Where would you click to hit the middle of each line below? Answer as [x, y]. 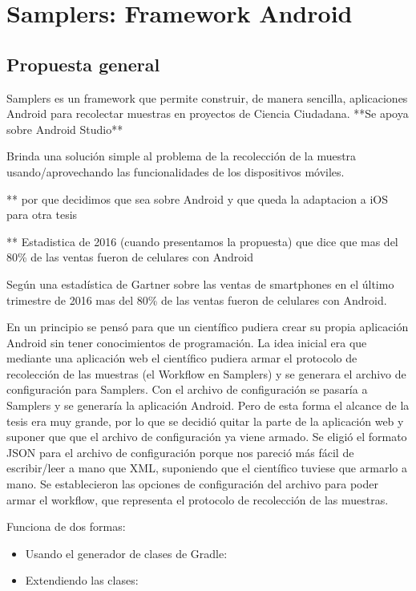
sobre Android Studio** [65, 129]
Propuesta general [83, 64]
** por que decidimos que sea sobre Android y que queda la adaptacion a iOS [197, 198]
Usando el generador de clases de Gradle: [126, 553]
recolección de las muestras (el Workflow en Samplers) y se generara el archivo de [206, 373]
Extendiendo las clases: [82, 580]
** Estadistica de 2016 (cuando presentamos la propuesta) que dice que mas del [202, 241]
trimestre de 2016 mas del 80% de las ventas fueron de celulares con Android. [197, 300]
